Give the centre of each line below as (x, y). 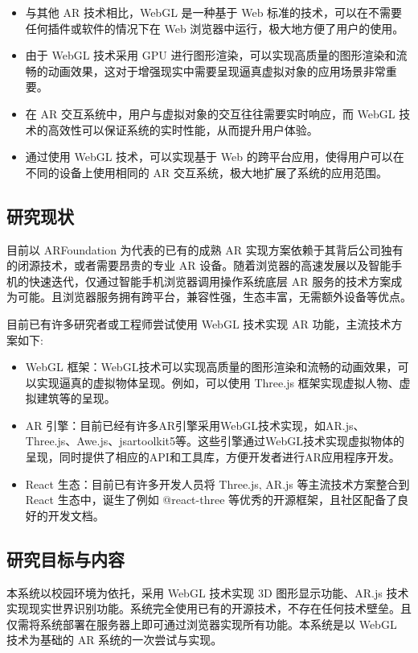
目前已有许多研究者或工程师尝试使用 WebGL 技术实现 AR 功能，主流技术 (199, 323)
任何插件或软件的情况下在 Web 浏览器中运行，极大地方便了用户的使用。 (215, 28)
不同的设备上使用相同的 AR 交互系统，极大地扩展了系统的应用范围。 (206, 172)
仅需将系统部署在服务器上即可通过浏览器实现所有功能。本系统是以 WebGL (202, 624)
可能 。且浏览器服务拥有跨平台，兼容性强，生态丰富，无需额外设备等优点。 (214, 297)
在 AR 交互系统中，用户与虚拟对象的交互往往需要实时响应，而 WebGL (210, 113)
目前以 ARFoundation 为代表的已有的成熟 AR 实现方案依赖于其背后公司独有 (205, 249)
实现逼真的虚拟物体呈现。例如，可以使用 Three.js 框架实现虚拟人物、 (218, 382)
